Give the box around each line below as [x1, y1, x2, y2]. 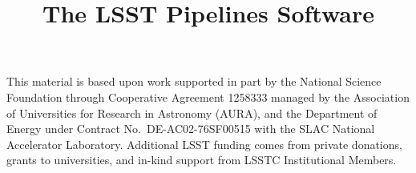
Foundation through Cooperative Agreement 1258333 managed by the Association [6, 88, 410, 105]
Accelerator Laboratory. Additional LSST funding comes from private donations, [6, 135, 402, 152]
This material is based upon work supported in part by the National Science [6, 73, 382, 90]
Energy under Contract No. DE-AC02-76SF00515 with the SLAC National [6, 120, 375, 137]
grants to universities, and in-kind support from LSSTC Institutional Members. [6, 151, 397, 168]
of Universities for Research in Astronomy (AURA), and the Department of [6, 104, 378, 121]
